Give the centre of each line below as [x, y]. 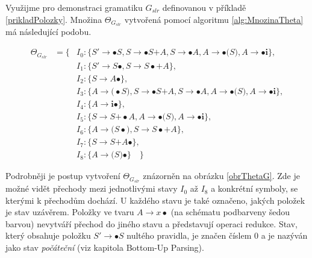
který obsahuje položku [48, 235]
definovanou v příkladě [204, 7]
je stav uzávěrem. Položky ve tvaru [70, 212]
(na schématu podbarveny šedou [230, 212]
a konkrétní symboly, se [254, 188]
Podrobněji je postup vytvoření [63, 176]
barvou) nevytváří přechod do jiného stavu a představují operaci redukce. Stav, [151, 223]
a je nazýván [284, 235]
